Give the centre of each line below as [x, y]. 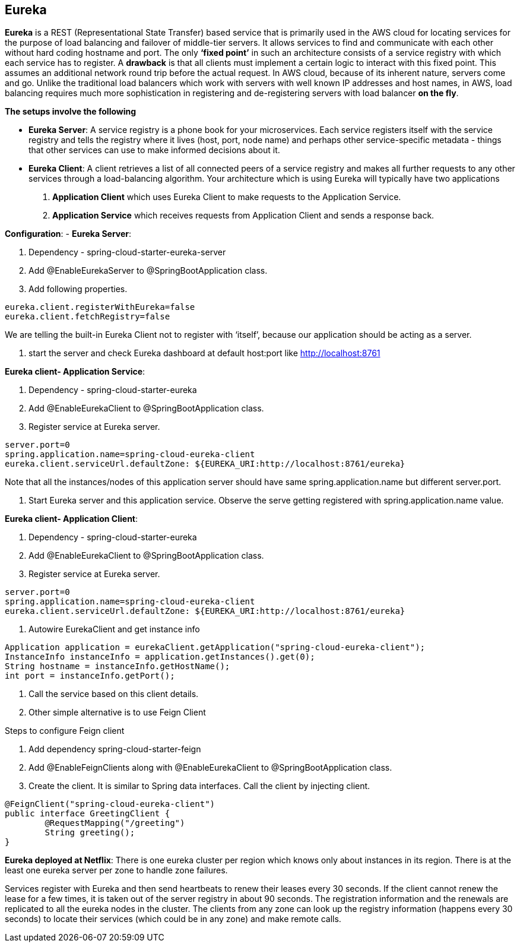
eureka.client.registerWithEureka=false [100, 307]
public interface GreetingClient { [88, 814]
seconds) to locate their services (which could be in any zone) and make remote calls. [173, 919]
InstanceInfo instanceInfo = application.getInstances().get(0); [160, 657]
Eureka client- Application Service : [75, 372]
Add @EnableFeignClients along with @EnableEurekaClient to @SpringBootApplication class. [210, 768]
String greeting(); [90, 833]
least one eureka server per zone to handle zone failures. [116, 870]
